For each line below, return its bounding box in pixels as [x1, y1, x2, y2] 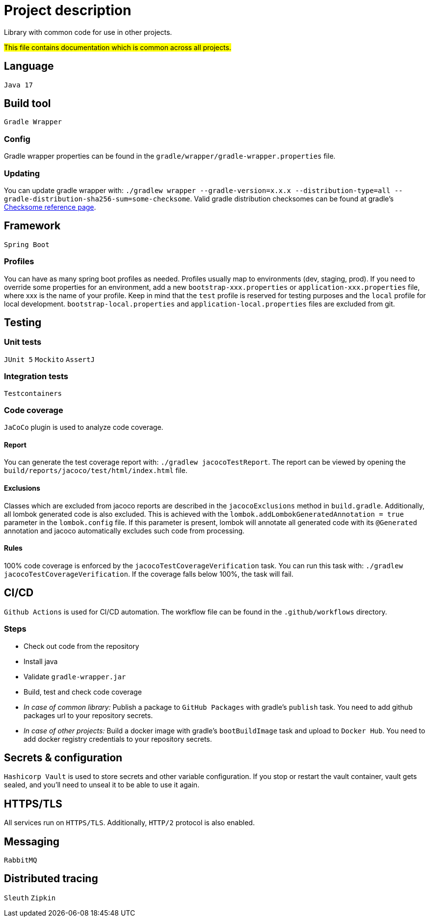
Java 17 [4, 81, 33, 89]
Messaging [4, 835, 60, 848]
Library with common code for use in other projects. [4, 28, 172, 36]
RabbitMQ [4, 856, 37, 865]
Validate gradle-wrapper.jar [24, 672, 126, 681]
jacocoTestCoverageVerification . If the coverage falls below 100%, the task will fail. [4, 569, 294, 578]
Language [4, 60, 54, 73]
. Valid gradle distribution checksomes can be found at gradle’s [190, 194, 394, 203]
